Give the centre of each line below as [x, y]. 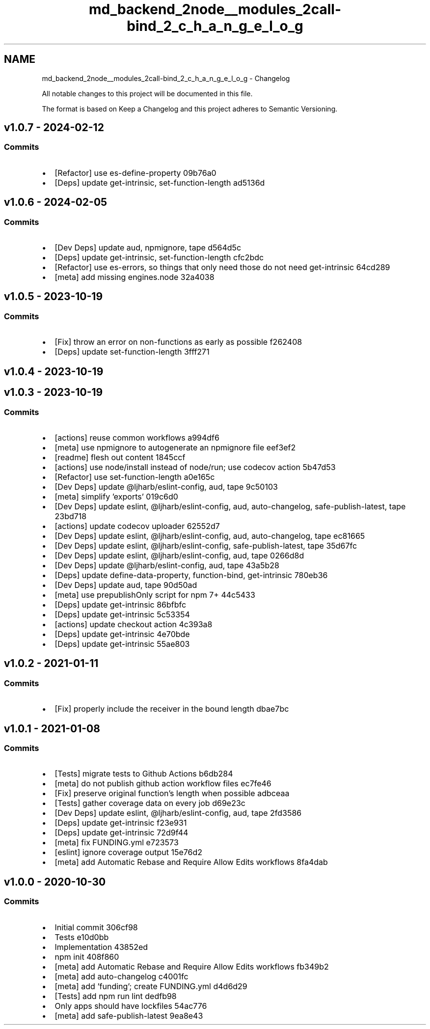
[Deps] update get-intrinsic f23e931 [121, 823]
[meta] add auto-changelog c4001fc [121, 976]
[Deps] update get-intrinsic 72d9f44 [121, 833]
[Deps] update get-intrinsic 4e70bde [122, 634]
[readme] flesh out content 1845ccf [120, 457]
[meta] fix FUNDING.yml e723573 [117, 843]
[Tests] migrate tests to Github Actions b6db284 [144, 774]
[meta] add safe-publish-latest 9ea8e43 [129, 1015]
